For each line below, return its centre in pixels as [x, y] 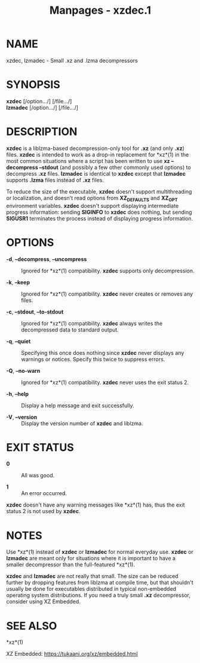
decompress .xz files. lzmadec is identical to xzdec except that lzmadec [96, 173]
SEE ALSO [32, 626]
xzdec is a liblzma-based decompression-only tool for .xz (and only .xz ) [96, 148]
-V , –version [22, 417]
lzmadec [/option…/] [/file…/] [42, 108]
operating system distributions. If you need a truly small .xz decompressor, [99, 596]
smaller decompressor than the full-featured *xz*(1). [71, 564]
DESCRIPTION [42, 132]
